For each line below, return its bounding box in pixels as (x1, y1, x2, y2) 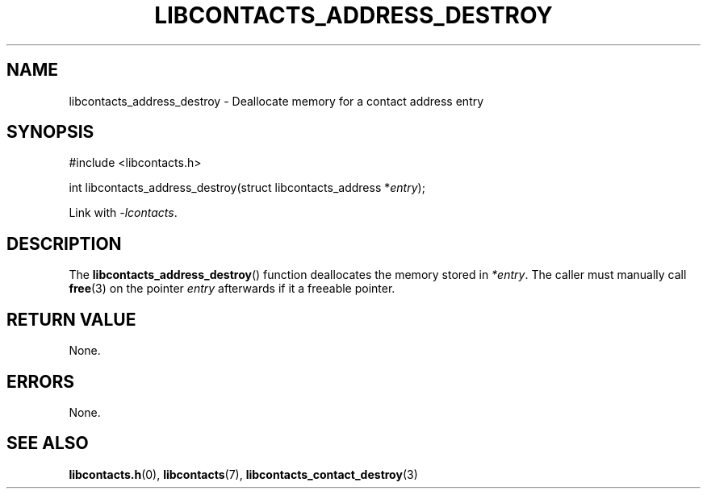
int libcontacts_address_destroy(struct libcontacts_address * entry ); (69, 181, 425, 195)
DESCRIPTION (6, 233, 122, 254)
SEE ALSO (6, 433, 89, 454)
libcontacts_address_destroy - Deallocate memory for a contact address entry (69, 94, 484, 108)
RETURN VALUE (6, 309, 136, 330)
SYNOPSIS (6, 122, 94, 143)
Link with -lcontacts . (69, 206, 178, 220)
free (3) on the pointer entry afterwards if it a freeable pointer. (69, 281, 395, 296)
